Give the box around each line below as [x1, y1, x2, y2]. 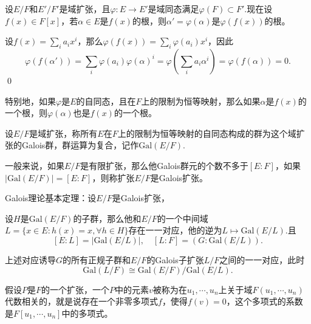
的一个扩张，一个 [41, 283, 110, 295]
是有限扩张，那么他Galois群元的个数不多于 [80, 159, 248, 171]
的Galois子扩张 [146, 253, 204, 266]
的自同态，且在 [76, 94, 136, 107]
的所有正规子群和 [63, 253, 131, 266]
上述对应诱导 [5, 253, 56, 266]
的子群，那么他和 [73, 212, 142, 224]
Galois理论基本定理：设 [5, 191, 97, 204]
